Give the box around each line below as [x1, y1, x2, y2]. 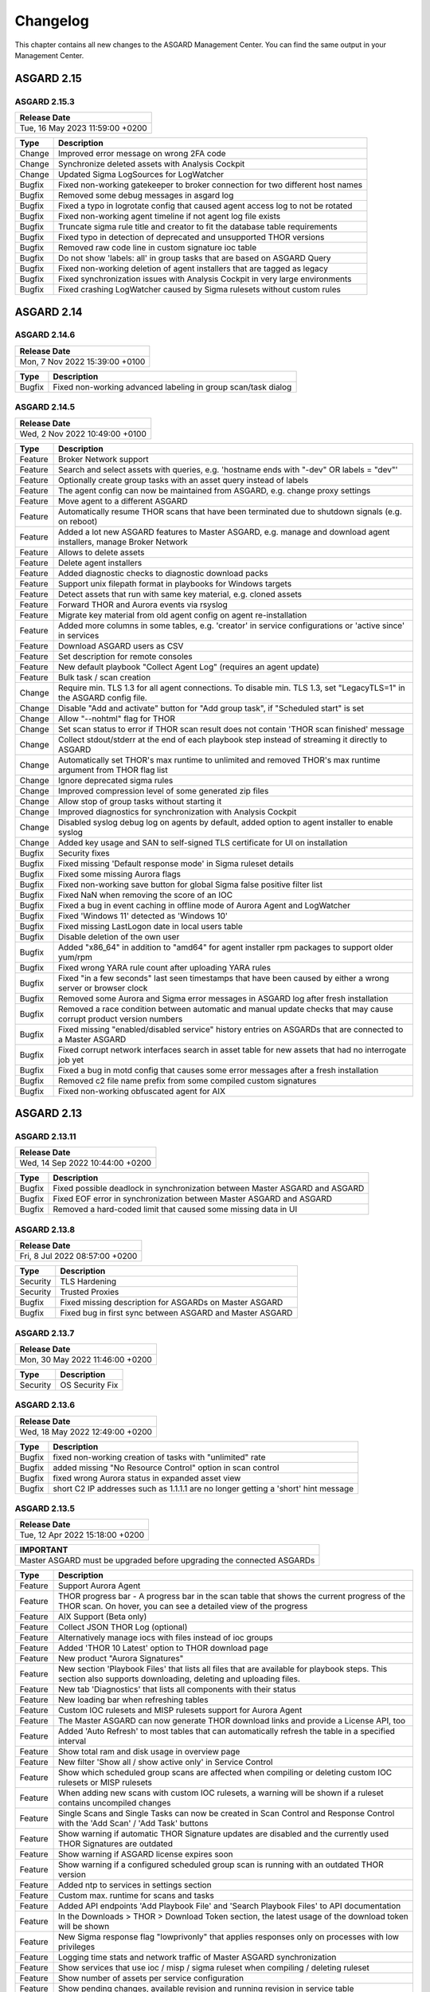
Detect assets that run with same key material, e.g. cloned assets [57, 588, 303, 599]
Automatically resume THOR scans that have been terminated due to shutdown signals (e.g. [57, 506, 402, 517]
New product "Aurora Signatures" [57, 1653, 184, 1665]
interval [57, 1735, 87, 1747]
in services [57, 629, 100, 641]
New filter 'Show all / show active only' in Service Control [57, 1757, 273, 1768]
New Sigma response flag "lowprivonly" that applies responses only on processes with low [57, 1931, 400, 1943]
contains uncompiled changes [57, 1798, 171, 1809]
